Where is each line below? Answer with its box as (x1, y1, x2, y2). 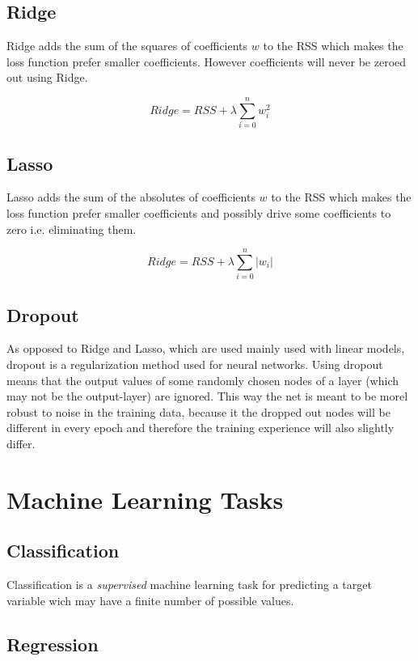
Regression (6, 631, 99, 656)
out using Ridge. (6, 69, 88, 86)
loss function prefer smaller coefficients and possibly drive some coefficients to (6, 204, 391, 221)
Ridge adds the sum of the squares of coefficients (6, 37, 248, 54)
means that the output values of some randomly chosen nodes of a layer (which (6, 371, 399, 388)
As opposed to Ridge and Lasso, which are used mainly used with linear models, (6, 340, 405, 357)
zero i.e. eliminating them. (6, 220, 137, 237)
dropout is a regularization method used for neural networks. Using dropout (6, 356, 383, 373)
